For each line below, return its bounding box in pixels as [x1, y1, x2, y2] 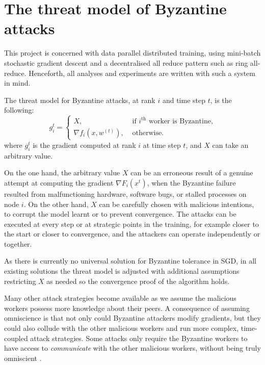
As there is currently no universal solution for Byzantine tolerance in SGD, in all [4, 255, 256, 266]
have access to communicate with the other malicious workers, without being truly [4, 343, 261, 353]
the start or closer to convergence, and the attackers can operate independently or [4, 228, 260, 239]
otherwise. [132, 129, 164, 137]
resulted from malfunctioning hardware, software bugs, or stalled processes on [4, 188, 247, 199]
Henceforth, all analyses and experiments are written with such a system [29, 67, 255, 78]
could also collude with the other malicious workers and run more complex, [4, 323, 239, 333]
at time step [143, 139, 181, 150]
